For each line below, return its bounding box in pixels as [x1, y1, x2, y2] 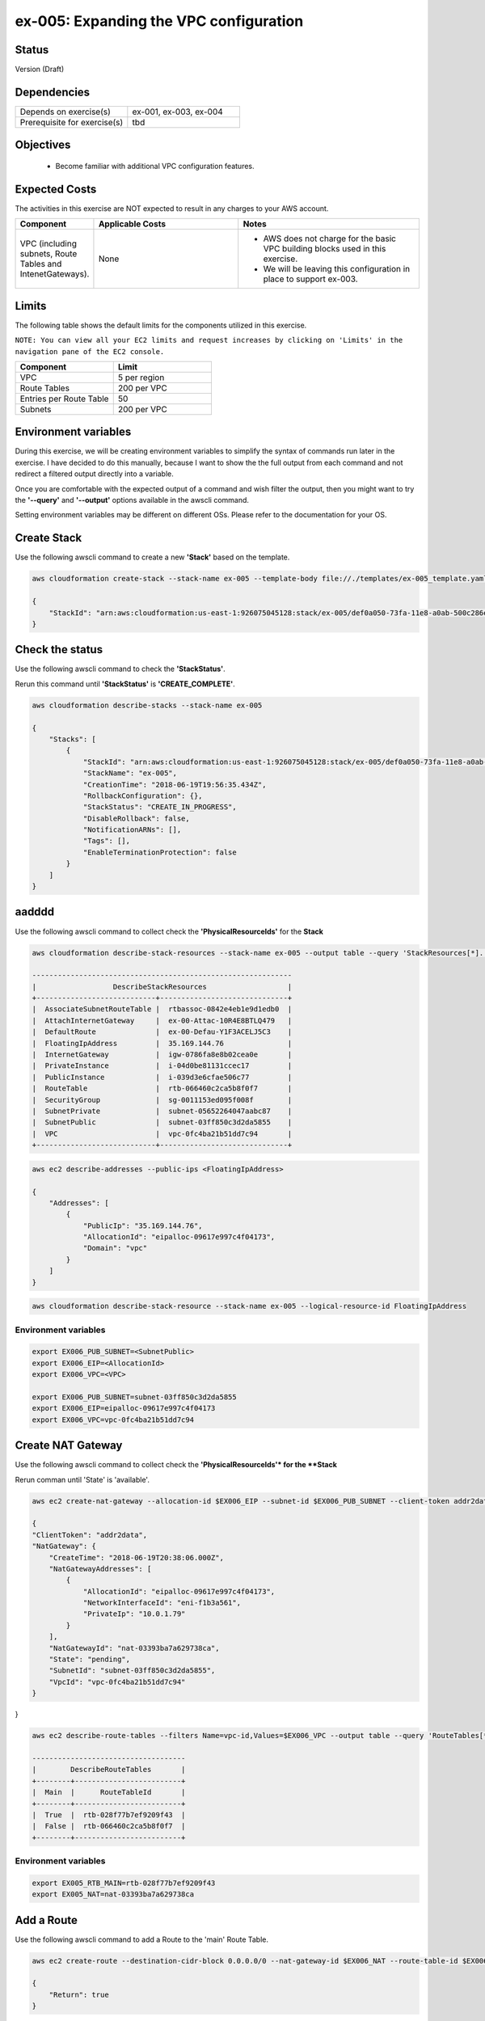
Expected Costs [15, 182, 97, 196]
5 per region [117, 372, 165, 383]
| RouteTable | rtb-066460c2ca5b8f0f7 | [32, 1084, 293, 1093]
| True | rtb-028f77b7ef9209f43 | [32, 1810, 186, 1819]
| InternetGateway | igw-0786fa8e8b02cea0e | [32, 1050, 293, 1059]
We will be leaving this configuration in [263, 264, 411, 275]
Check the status [15, 643, 103, 656]
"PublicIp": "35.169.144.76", [82, 1221, 203, 1230]
